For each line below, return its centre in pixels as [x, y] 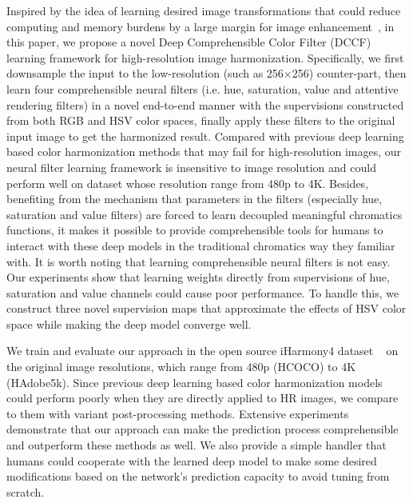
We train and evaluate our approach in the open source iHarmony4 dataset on [203, 351]
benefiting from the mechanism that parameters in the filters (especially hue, [195, 199]
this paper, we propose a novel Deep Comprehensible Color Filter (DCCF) [189, 42]
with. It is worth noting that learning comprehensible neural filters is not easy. [199, 261]
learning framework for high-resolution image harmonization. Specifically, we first [205, 57]
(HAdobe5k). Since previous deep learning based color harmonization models [195, 382]
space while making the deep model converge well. [129, 323]
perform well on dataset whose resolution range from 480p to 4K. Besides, [188, 183]
